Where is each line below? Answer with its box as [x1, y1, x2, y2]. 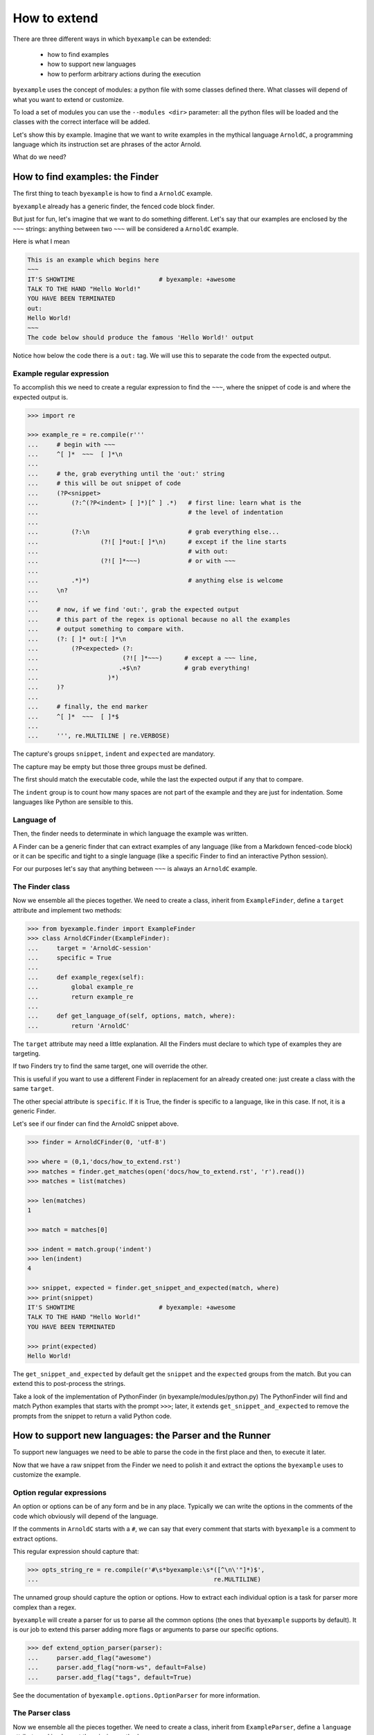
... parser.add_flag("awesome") [27, 1654, 152, 1661]
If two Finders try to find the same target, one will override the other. [12, 1062, 208, 1070]
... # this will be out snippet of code [27, 480, 181, 487]
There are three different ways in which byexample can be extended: [12, 35, 211, 43]
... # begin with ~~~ [27, 441, 116, 448]
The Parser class [12, 1708, 71, 1718]
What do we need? [12, 153, 66, 161]
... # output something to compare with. [27, 625, 185, 633]
